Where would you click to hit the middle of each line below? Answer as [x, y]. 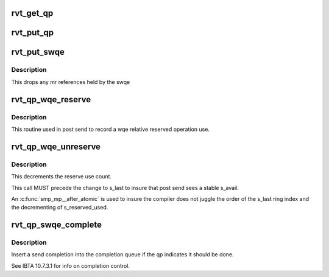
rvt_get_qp [32, 13]
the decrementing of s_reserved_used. [60, 208]
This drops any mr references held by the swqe [71, 82]
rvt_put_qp [33, 33]
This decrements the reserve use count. [62, 177]
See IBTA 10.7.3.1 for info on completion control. [71, 265]
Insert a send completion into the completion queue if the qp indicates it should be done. [122, 254]
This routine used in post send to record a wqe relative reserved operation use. [111, 129]
